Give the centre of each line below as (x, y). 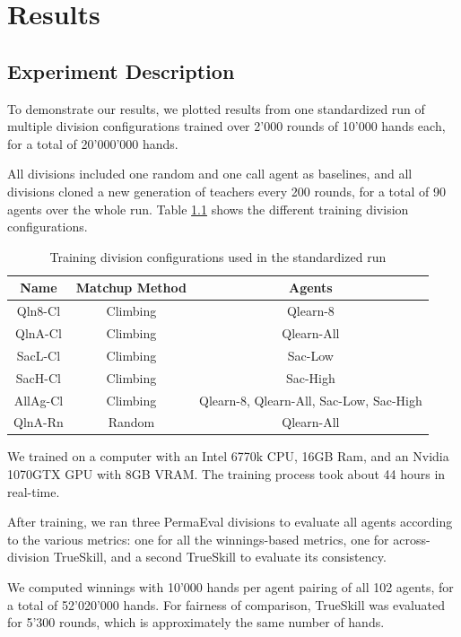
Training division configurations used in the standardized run (218, 256)
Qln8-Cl (39, 311)
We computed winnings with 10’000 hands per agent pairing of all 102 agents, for (230, 587)
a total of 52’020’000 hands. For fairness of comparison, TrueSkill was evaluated (226, 604)
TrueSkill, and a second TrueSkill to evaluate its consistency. (220, 557)
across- (412, 539)
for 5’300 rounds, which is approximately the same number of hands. (196, 622)
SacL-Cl (39, 355)
